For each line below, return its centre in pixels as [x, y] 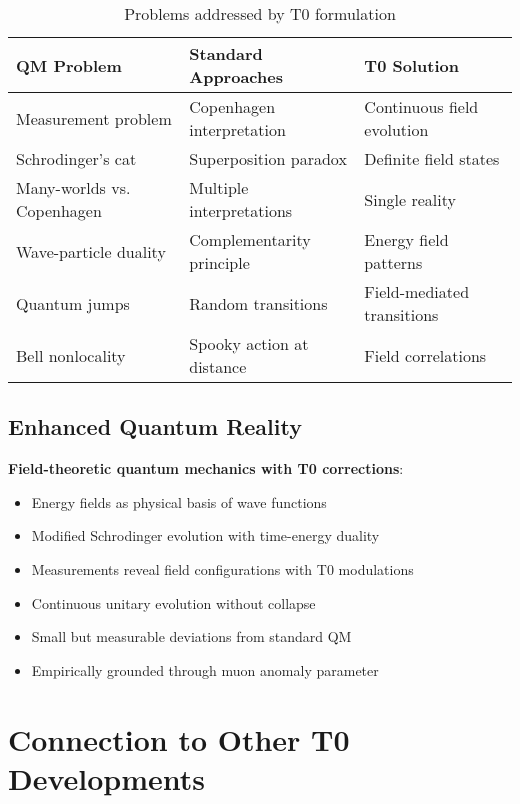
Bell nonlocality [71, 355]
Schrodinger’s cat [76, 158]
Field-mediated [417, 291]
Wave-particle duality [91, 251]
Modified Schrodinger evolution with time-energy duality [205, 535]
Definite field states [432, 158]
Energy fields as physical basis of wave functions [179, 501]
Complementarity [250, 239]
